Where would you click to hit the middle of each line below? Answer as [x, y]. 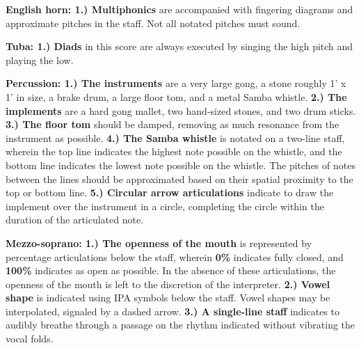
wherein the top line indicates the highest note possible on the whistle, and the [174, 151]
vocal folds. [30, 339]
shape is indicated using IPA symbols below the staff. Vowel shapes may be [168, 298]
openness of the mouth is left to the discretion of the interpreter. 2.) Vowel [168, 284]
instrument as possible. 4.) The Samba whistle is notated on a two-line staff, [175, 137]
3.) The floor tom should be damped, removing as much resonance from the [173, 124]
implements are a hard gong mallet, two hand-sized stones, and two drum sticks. [181, 110]
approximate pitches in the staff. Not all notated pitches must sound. [153, 23]
